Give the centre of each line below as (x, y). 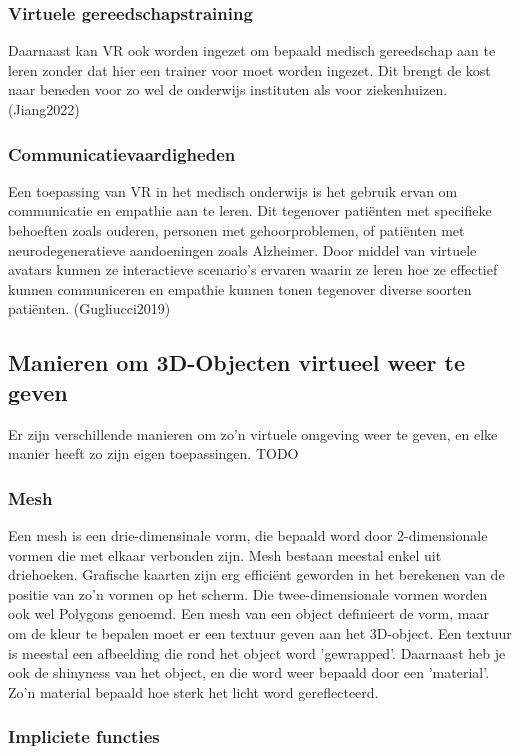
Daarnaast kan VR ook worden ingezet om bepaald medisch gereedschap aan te (252, 50)
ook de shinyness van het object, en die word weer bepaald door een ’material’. (249, 672)
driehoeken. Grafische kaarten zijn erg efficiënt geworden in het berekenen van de (256, 574)
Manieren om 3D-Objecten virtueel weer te (236, 362)
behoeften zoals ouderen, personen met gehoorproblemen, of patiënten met (236, 230)
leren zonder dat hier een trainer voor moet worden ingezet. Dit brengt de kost (249, 69)
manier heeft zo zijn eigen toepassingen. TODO (153, 453)
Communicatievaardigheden (122, 153)
